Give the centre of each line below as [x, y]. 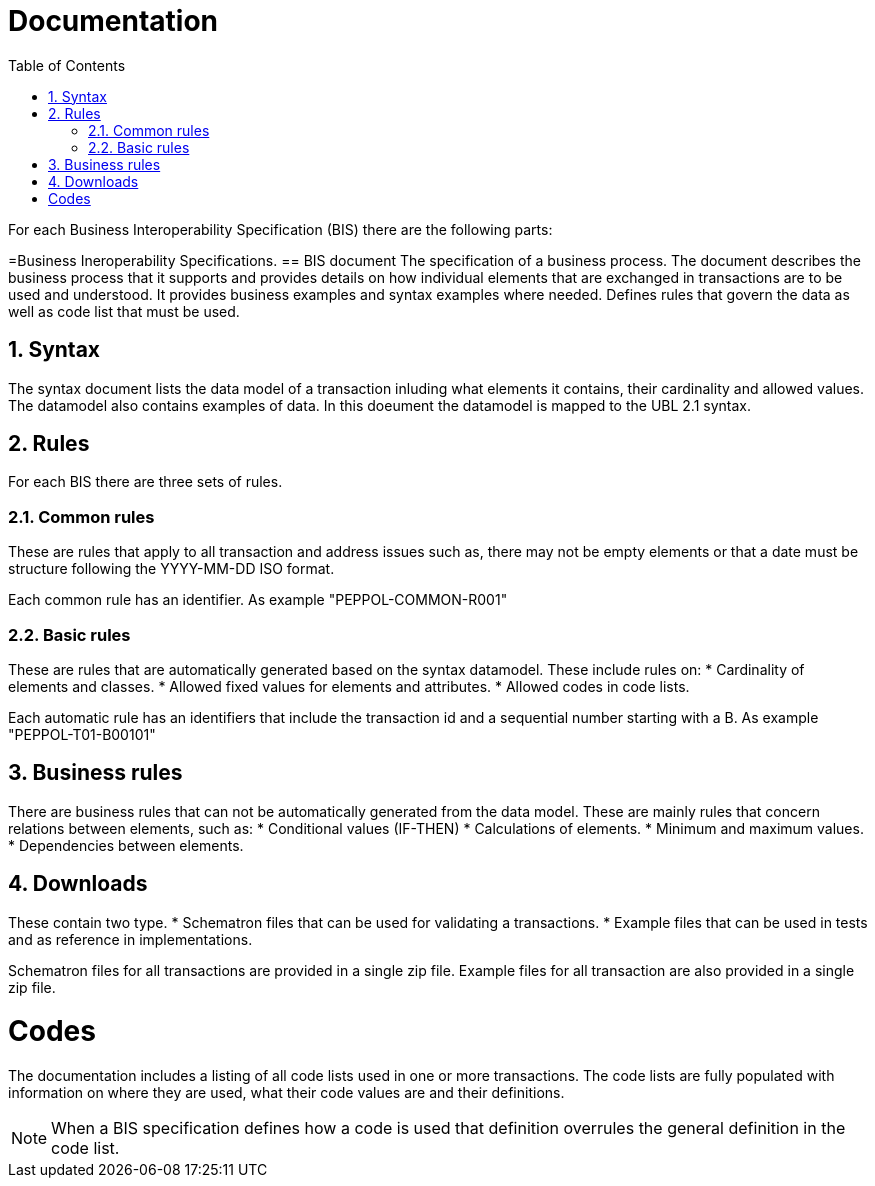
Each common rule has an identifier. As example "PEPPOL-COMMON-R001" [258, 600]
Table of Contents [67, 65]
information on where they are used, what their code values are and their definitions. [286, 1093]
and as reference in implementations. [130, 939]
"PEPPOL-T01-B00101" [82, 734]
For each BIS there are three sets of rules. [145, 482]
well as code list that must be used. [124, 311]
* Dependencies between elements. [126, 845]
